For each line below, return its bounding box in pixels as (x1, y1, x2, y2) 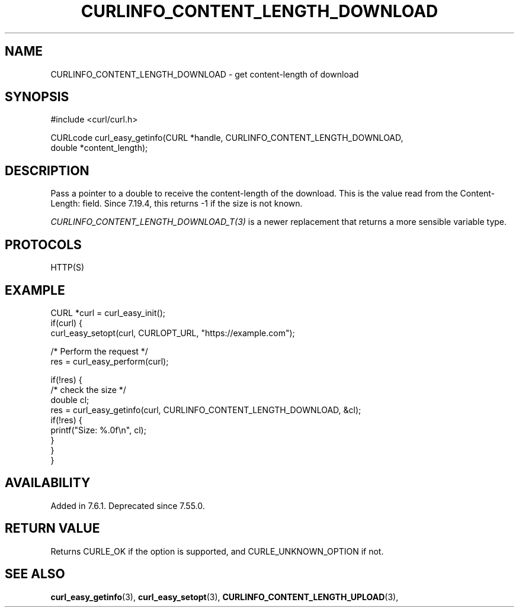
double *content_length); (50, 143, 148, 153)
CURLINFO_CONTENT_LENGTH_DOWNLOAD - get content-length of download (50, 69, 359, 79)
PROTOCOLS (5, 237, 82, 252)
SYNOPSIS (5, 89, 69, 105)
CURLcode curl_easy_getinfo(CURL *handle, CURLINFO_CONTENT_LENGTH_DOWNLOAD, (50, 133, 403, 143)
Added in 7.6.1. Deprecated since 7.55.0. (50, 500, 205, 511)
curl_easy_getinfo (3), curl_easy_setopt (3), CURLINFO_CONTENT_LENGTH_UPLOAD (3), (50, 591, 399, 602)
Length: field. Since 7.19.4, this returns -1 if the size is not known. (50, 198, 303, 209)
